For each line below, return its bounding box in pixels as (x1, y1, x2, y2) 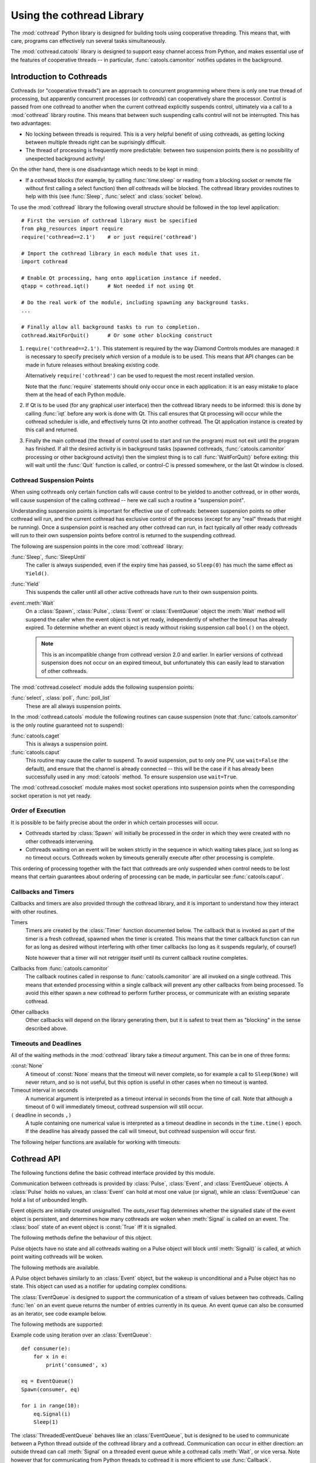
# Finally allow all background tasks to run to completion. (21, 324, 200, 331)
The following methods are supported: (11, 1320, 104, 1328)
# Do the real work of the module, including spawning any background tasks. (21, 299, 250, 305)
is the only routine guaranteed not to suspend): (11, 722, 124, 729)
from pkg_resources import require (21, 225, 123, 232)
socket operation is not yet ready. (11, 792, 92, 799)
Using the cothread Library (11, 9, 145, 22)
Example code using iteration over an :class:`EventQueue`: (11, 1331, 152, 1338)
